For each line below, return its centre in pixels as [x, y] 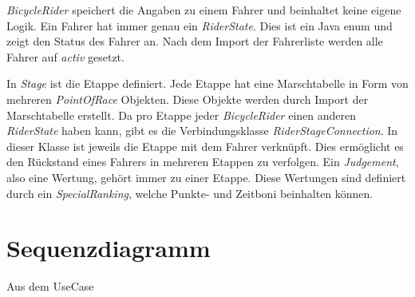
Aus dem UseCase [50, 286]
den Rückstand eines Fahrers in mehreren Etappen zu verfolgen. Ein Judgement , [203, 162]
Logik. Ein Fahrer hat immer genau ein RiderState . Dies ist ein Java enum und [200, 25]
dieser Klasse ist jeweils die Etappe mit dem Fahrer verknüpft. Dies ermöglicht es [205, 146]
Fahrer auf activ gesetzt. [65, 56]
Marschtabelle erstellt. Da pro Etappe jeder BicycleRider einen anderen [181, 115]
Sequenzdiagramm [109, 248]
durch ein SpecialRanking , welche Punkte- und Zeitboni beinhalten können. [190, 193]
